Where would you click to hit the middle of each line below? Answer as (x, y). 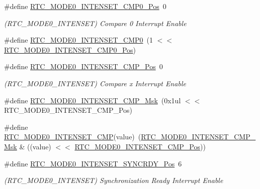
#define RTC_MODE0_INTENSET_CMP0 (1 (78, 40)
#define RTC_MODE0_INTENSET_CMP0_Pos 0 (85, 6)
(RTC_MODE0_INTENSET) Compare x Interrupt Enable (95, 83)
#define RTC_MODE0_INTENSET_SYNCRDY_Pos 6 (93, 163)
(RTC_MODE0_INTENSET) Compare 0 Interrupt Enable (95, 23)
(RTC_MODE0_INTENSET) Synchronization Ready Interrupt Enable (114, 180)
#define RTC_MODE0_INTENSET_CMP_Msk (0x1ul (93, 100)
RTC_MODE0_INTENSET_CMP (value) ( (73, 137)
